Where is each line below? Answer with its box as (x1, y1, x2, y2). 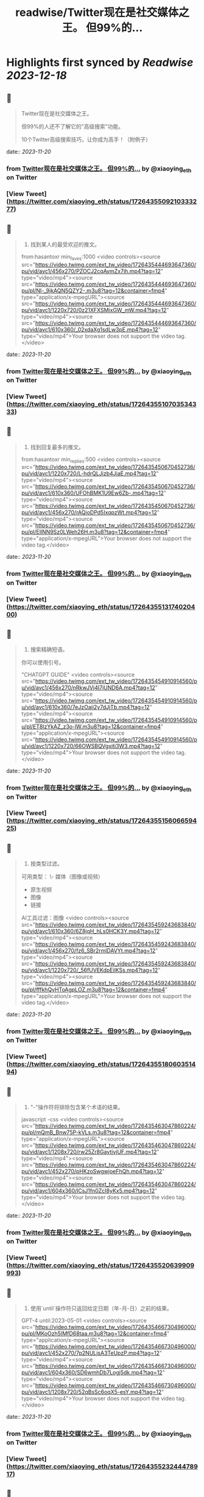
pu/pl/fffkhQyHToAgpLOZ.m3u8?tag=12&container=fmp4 (21, 986, 166, 993)
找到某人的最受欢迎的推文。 (30, 241, 100, 248)
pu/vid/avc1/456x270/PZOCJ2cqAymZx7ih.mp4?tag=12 (21, 267, 161, 275)
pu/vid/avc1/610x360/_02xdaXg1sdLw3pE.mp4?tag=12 (21, 326, 158, 333)
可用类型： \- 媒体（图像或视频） (21, 873, 104, 880)
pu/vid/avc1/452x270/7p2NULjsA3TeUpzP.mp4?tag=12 (21, 1349, 160, 1357)
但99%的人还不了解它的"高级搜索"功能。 (21, 123, 124, 130)
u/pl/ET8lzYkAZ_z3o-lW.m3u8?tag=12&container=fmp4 (21, 723, 161, 730)
